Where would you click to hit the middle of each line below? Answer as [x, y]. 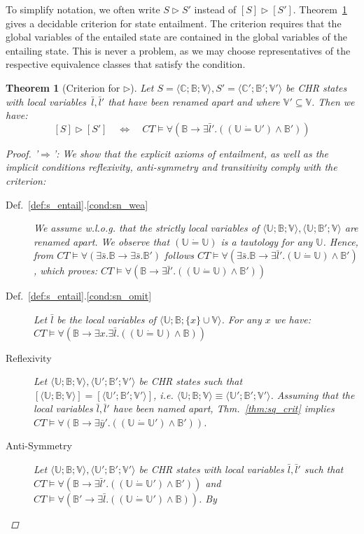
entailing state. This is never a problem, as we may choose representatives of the [178, 50]
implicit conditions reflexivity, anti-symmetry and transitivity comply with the [171, 167]
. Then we [333, 101]
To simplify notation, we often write [83, 9]
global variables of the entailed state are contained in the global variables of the [177, 37]
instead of [215, 9]
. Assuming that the [313, 394]
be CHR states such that [191, 381]
